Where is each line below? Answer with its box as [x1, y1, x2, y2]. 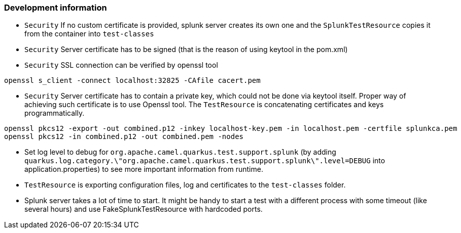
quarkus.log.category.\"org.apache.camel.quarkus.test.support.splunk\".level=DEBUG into [24, 156, 385, 165]
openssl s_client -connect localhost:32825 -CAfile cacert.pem [4, 76, 261, 85]
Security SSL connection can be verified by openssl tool [24, 61, 218, 70]
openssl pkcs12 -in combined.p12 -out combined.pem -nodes [4, 132, 244, 141]
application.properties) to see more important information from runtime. [24, 165, 263, 174]
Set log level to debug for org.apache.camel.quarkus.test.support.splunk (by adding [24, 148, 336, 157]
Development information [4, 3, 107, 13]
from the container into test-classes [24, 29, 154, 38]
